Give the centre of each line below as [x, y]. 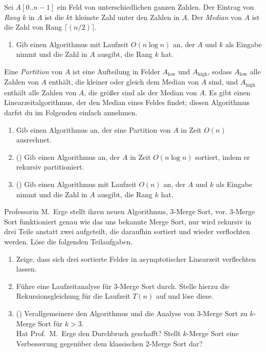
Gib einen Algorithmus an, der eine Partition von [93, 129]
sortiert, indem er [223, 157]
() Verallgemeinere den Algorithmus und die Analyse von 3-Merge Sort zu [132, 313]
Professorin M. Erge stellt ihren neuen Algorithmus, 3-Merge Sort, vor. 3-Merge [130, 211]
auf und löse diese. [185, 296]
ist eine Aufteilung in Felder [116, 71]
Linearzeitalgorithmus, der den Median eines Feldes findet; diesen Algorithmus [127, 102]
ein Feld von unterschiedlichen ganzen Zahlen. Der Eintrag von [156, 7]
